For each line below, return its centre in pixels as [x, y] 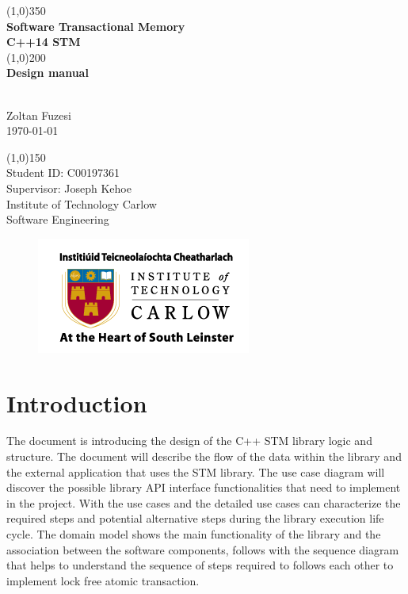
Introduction [77, 402]
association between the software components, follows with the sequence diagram [203, 549]
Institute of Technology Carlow [82, 203]
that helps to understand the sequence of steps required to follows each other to [200, 565]
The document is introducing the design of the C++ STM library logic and [189, 441]
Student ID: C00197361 [63, 172]
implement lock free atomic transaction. [103, 580]
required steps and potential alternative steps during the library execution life [195, 518]
